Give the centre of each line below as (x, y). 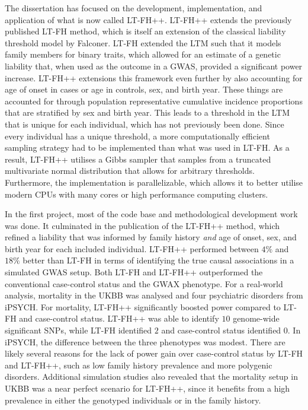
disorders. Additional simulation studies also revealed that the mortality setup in (151, 376)
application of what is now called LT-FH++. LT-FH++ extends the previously (148, 19)
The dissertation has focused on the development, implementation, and (134, 8)
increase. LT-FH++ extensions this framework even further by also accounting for (154, 77)
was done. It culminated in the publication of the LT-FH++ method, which (142, 225)
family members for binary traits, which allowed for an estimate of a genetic (143, 54)
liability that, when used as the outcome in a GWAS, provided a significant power (154, 66)
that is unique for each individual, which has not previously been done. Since (145, 124)
